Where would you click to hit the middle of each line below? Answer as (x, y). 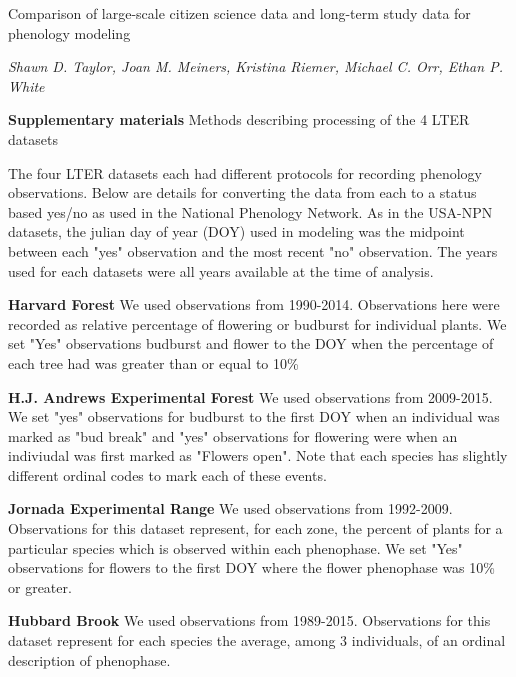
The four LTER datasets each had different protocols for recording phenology (245, 172)
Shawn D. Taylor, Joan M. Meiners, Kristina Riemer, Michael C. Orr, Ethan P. (255, 66)
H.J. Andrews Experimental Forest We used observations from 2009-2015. (250, 396)
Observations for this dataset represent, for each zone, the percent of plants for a (255, 528)
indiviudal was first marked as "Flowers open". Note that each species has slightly (258, 455)
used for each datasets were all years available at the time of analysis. (221, 270)
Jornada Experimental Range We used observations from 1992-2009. (230, 508)
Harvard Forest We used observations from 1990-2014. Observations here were (254, 304)
